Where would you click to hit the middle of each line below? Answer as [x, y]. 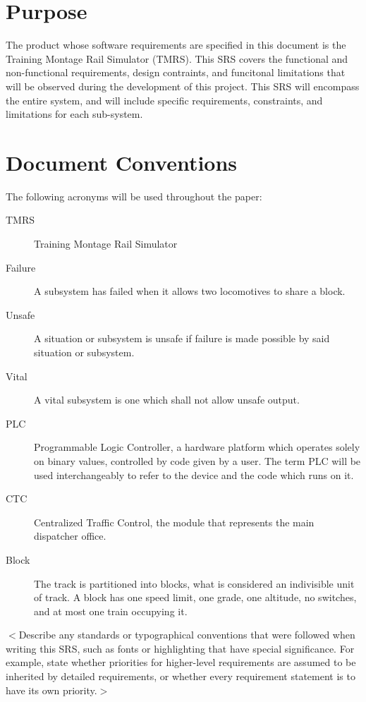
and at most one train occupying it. [111, 611]
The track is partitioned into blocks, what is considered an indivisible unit [194, 583]
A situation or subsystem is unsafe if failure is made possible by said [182, 338]
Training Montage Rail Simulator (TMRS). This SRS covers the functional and [177, 58]
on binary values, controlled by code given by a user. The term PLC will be [197, 460]
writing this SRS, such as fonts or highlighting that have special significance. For [180, 648]
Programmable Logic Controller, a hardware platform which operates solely [197, 447]
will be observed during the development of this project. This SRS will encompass [183, 86]
